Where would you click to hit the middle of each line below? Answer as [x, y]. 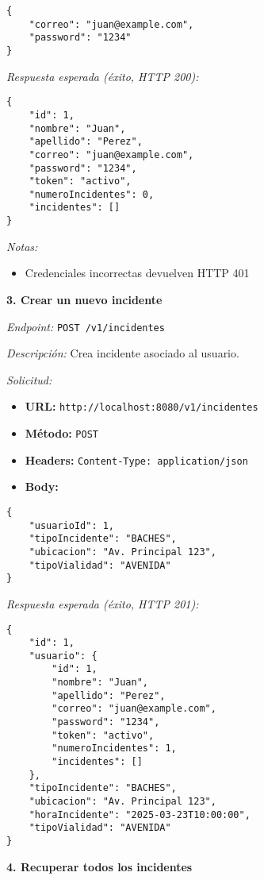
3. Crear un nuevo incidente [84, 299]
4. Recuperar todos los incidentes [99, 866]
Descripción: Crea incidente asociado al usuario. [123, 353]
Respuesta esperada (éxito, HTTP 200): [103, 76]
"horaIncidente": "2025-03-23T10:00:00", [140, 814]
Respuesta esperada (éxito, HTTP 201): [103, 603]
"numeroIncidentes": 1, [114, 749]
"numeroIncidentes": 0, [92, 194]
